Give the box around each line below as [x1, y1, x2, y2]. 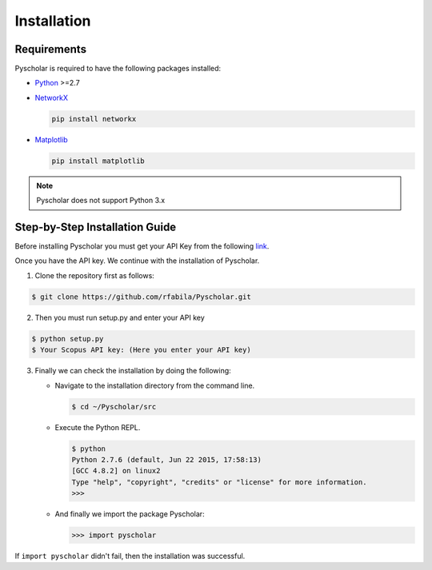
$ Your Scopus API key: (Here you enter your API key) [31, 345, 251, 355]
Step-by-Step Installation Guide [14, 220, 177, 233]
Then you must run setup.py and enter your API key [34, 313, 206, 322]
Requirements [14, 42, 87, 56]
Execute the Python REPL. [54, 422, 141, 432]
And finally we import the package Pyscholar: [54, 509, 205, 519]
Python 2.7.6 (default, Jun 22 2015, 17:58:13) [71, 455, 262, 464]
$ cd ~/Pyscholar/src [71, 402, 157, 411]
